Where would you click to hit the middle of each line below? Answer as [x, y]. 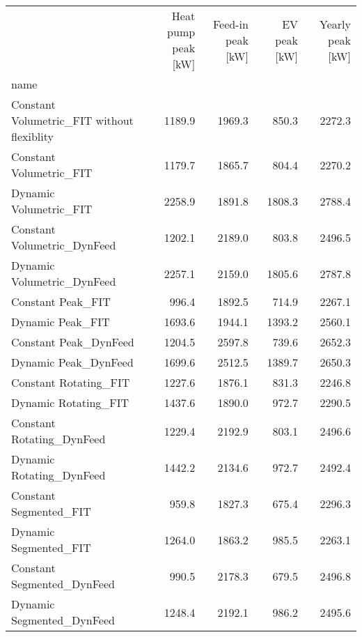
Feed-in [230, 24]
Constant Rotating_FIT [71, 382]
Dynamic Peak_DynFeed [72, 362]
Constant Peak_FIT [61, 301]
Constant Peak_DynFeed [73, 342]
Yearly [335, 24]
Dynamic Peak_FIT [61, 322]
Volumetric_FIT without [72, 120]
